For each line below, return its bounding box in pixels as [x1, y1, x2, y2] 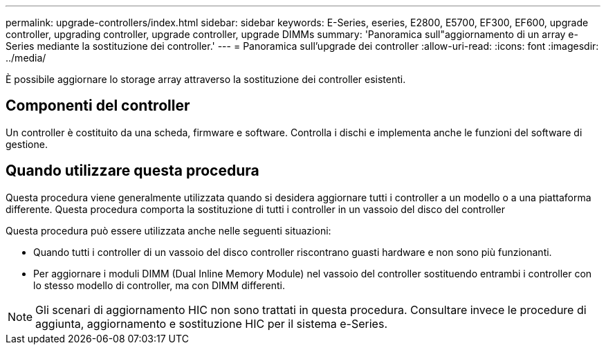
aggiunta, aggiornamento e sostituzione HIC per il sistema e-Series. [35, 316, 387, 331]
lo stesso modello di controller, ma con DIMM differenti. [33, 279, 285, 291]
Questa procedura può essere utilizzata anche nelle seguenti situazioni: [6, 224, 331, 237]
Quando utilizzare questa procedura [6, 162, 259, 180]
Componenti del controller [6, 97, 190, 115]
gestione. [6, 138, 48, 150]
